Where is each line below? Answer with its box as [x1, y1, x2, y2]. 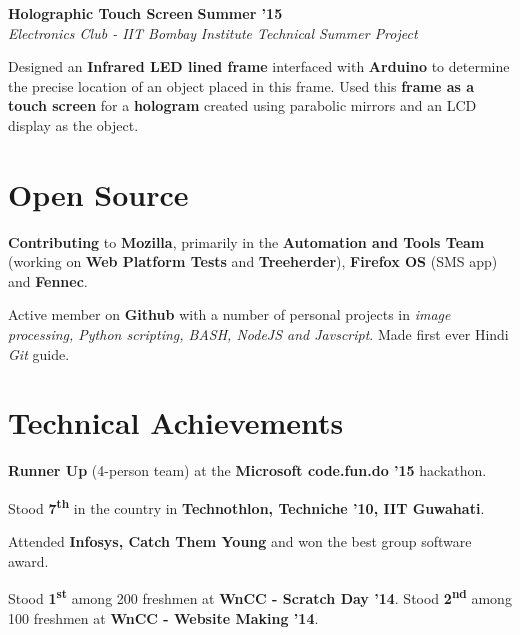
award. [8, 550, 49, 571]
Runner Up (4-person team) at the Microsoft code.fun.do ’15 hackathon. [8, 460, 487, 481]
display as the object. [8, 114, 139, 135]
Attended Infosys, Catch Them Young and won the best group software [8, 531, 472, 552]
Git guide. [8, 343, 70, 364]
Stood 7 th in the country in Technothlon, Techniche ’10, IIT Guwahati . [8, 494, 485, 518]
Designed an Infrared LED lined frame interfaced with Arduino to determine [8, 56, 510, 77]
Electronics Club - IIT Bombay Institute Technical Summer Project [8, 22, 418, 43]
